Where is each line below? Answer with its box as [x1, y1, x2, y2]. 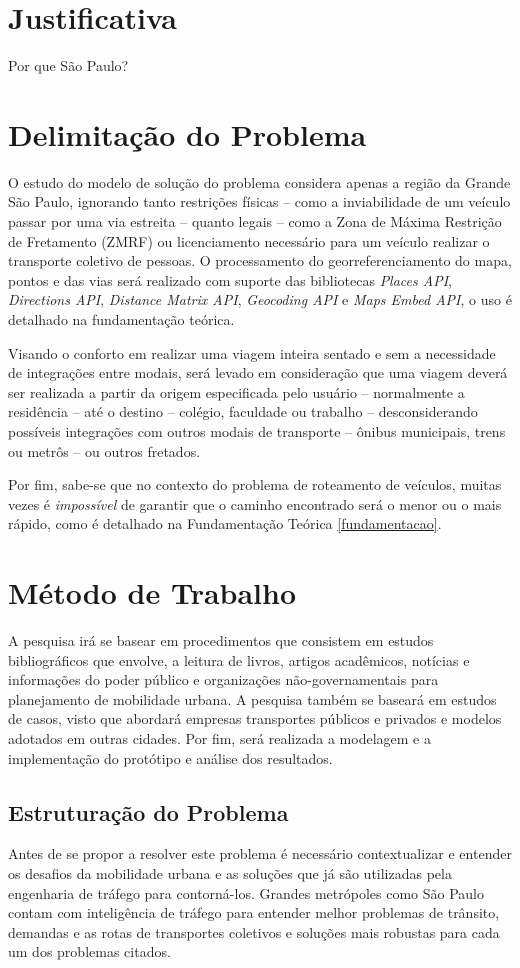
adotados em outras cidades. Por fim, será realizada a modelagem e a [8, 728, 431, 749]
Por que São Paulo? [8, 55, 129, 76]
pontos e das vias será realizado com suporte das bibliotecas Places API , [8, 269, 452, 290]
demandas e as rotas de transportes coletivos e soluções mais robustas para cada [8, 921, 500, 942]
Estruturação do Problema [8, 796, 289, 827]
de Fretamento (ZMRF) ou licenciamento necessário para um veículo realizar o [8, 230, 490, 251]
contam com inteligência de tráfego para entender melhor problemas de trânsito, [8, 902, 500, 923]
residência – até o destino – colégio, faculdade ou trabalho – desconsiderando [8, 401, 478, 422]
